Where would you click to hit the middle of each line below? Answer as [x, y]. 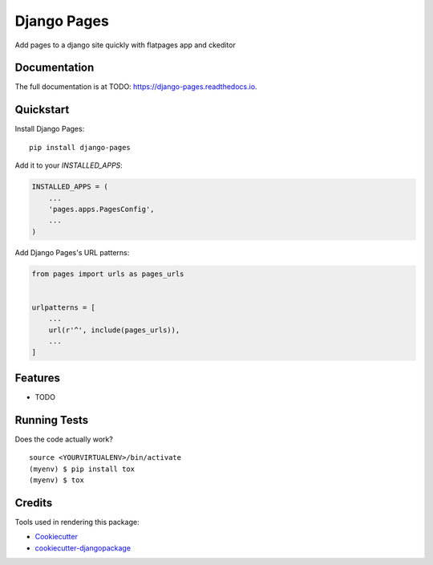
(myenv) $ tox [57, 480]
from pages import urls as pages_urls [108, 274]
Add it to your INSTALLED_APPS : [69, 165]
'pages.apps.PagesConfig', [102, 209]
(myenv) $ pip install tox [82, 469]
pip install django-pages [80, 147]
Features [37, 378]
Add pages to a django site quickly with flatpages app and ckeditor [125, 45]
